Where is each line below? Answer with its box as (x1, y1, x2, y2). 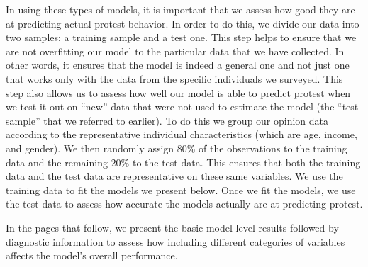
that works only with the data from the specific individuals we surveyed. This (6, 71, 343, 86)
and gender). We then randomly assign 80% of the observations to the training (6, 140, 347, 155)
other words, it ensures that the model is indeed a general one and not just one (6, 57, 350, 72)
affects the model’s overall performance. (6, 248, 178, 263)
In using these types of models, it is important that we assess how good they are (6, 2, 355, 16)
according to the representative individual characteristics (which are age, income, (6, 127, 357, 142)
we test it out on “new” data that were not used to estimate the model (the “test (6, 99, 359, 114)
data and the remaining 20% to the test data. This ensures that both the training (6, 154, 361, 169)
